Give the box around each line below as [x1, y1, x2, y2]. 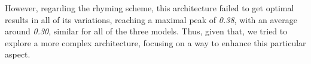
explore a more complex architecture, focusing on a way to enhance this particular [5, 36, 306, 49]
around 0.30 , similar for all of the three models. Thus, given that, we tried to [5, 25, 288, 37]
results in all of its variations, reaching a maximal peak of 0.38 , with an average [5, 13, 297, 25]
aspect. [5, 48, 31, 60]
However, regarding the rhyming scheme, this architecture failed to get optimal [5, 2, 294, 14]
